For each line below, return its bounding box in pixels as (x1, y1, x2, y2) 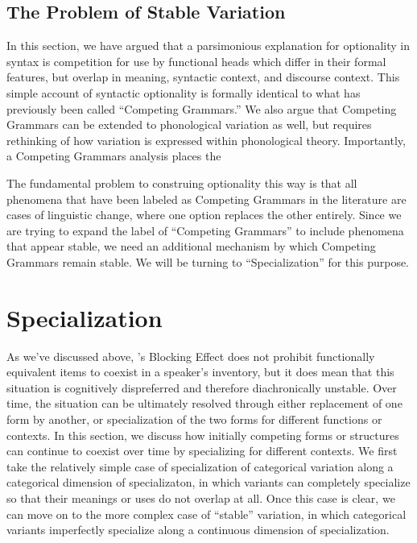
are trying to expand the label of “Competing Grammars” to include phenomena (6, 222, 404, 238)
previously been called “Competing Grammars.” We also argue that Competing (6, 100, 397, 117)
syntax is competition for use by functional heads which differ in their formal (6, 52, 386, 69)
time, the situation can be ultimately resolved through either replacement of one (6, 395, 403, 412)
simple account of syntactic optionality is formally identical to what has (6, 84, 361, 101)
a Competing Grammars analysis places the (6, 147, 221, 164)
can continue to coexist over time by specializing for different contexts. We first (6, 442, 398, 459)
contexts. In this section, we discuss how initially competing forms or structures (6, 426, 399, 443)
